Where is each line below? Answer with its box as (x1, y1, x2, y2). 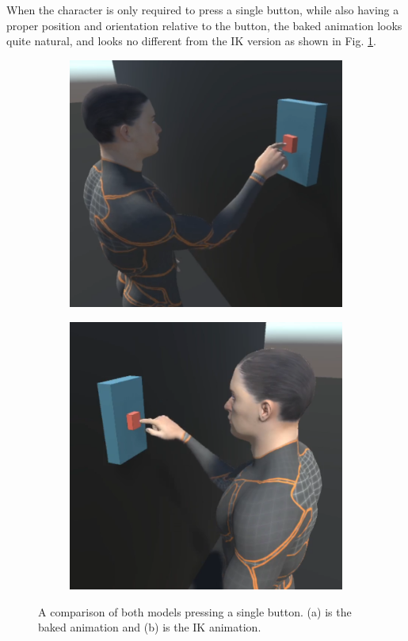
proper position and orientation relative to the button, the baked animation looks (6, 17, 402, 33)
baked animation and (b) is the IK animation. (38, 619, 261, 635)
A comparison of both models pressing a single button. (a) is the (38, 603, 352, 620)
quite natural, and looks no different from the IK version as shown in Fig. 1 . (6, 33, 376, 49)
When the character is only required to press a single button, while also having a (6, 2, 399, 17)
